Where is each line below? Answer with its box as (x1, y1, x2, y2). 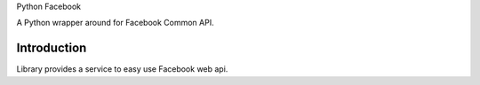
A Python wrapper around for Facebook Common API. (16, 18, 214, 28)
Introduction (16, 41, 87, 56)
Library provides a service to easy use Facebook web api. (16, 64, 228, 74)
